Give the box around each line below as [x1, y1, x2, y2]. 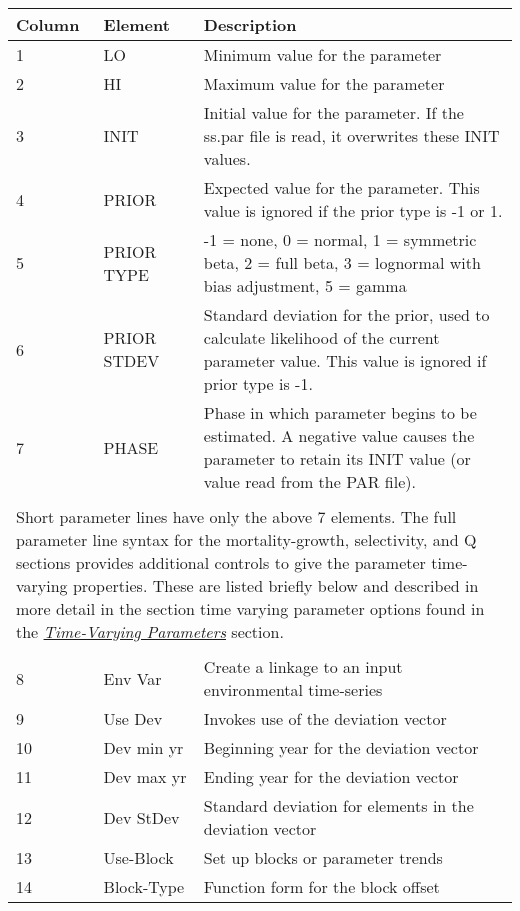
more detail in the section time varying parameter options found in [16, 597, 485, 620]
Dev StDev [103, 805, 180, 829]
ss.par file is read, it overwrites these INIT [203, 124, 500, 147]
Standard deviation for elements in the [203, 794, 474, 817]
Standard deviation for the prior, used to [203, 303, 490, 326]
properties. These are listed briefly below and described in [72, 574, 479, 597]
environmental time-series [203, 678, 383, 701]
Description [203, 13, 297, 36]
